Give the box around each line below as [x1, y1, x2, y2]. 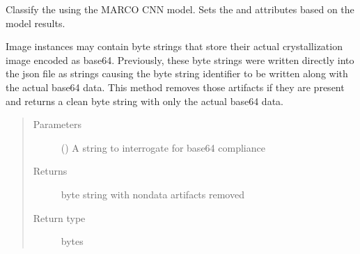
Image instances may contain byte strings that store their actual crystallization [6, 39, 343, 54]
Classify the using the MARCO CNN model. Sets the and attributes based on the [6, 2, 354, 16]
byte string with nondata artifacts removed [61, 186, 244, 201]
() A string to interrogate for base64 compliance [61, 140, 265, 154]
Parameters [33, 117, 81, 132]
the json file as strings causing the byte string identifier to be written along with [6, 66, 348, 81]
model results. [6, 15, 65, 30]
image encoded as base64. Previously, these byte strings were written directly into [6, 52, 354, 67]
